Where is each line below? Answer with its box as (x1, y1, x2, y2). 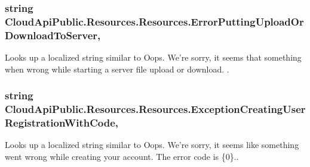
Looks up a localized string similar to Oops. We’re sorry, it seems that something (5, 51, 302, 64)
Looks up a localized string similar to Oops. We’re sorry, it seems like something (5, 138, 299, 151)
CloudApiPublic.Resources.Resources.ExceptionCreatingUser (5, 102, 306, 116)
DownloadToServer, (5, 27, 101, 42)
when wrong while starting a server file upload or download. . (5, 62, 229, 75)
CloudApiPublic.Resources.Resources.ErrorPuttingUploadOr (5, 14, 304, 29)
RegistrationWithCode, (5, 115, 119, 130)
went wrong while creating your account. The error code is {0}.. (5, 150, 239, 162)
